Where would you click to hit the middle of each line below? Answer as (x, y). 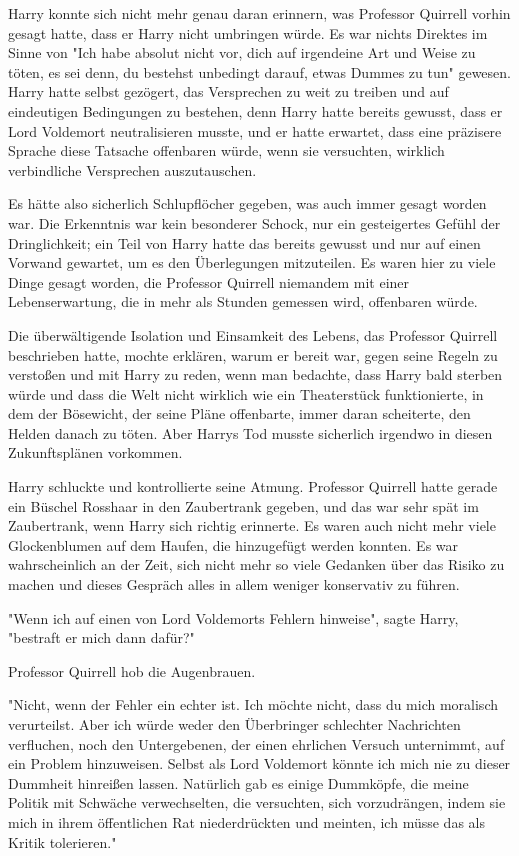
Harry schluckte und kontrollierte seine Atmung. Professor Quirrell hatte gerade (253, 486)
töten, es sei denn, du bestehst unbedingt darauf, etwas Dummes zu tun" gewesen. (259, 71)
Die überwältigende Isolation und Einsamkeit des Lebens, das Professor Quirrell (253, 334)
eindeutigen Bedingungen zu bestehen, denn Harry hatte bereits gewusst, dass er (255, 110)
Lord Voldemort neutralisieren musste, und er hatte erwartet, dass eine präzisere (255, 130)
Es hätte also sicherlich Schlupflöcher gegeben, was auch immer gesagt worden (247, 203)
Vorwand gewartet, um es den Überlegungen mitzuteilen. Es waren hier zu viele (252, 262)
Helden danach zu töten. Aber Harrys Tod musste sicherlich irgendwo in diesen (250, 432)
